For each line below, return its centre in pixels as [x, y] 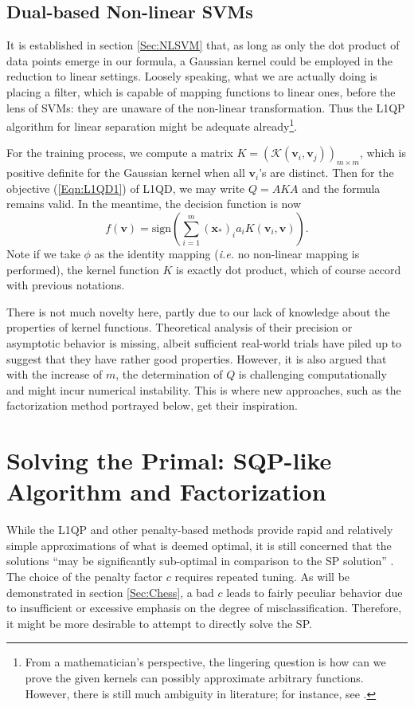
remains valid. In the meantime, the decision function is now [154, 204]
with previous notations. [66, 285]
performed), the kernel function [83, 269]
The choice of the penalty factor [85, 577]
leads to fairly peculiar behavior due [314, 592]
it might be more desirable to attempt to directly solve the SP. [159, 623]
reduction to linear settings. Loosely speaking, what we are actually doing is [192, 76]
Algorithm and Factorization [166, 491]
